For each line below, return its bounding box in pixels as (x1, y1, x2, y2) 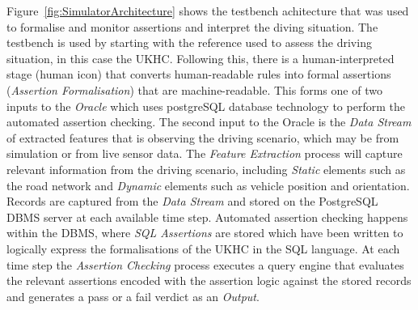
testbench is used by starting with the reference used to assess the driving (6, 34, 372, 51)
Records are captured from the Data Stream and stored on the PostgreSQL (6, 193, 378, 210)
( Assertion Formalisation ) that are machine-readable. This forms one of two (6, 81, 382, 98)
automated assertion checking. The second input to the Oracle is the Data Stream (6, 113, 412, 130)
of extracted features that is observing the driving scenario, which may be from (6, 129, 399, 146)
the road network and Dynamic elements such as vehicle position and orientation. (6, 176, 410, 193)
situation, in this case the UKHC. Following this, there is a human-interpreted (6, 49, 395, 66)
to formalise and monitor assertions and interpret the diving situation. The (6, 18, 378, 35)
